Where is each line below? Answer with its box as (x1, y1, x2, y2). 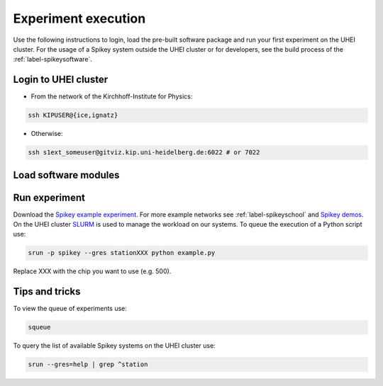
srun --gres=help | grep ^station (28, 361, 148, 368)
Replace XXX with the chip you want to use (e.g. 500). (13, 267, 172, 276)
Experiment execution (13, 11, 146, 26)
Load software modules (13, 169, 120, 181)
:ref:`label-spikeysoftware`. (13, 55, 92, 64)
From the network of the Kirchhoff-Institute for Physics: (30, 92, 193, 101)
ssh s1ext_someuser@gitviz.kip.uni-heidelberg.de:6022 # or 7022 (28, 149, 260, 157)
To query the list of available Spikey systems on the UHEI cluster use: (13, 341, 216, 350)
